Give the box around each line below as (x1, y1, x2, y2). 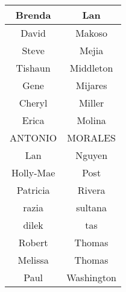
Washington (66, 270, 117, 284)
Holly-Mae (11, 166, 55, 179)
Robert (18, 235, 48, 249)
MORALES (67, 131, 116, 144)
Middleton (69, 61, 113, 75)
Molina (77, 113, 106, 127)
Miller (78, 96, 104, 110)
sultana (76, 200, 107, 214)
